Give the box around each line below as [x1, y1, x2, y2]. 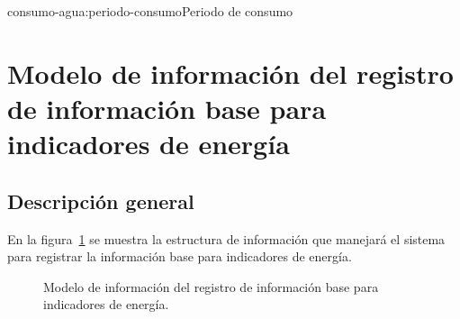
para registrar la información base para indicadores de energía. [7, 247, 352, 266]
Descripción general [7, 187, 194, 214]
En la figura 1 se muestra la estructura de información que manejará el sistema [7, 229, 446, 248]
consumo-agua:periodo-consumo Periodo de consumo [7, 2, 293, 20]
